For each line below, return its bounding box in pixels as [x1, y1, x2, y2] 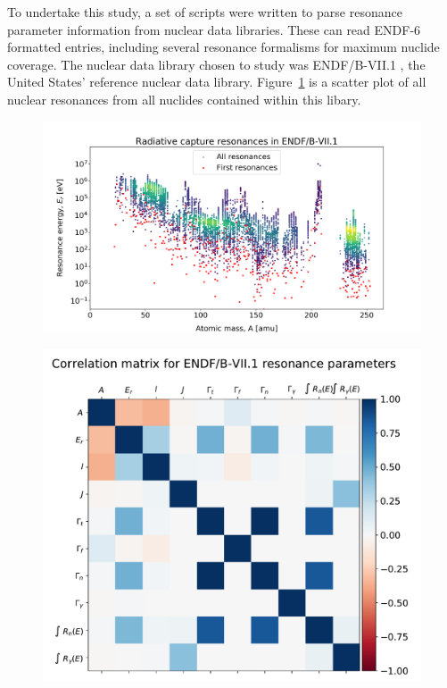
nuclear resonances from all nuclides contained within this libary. [7, 89, 361, 108]
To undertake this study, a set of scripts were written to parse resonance [7, 3, 402, 21]
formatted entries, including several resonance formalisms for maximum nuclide [7, 38, 440, 56]
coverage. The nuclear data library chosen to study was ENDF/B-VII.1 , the [7, 55, 426, 73]
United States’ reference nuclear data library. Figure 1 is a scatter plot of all [7, 72, 426, 91]
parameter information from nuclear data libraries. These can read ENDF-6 [7, 20, 421, 38]
